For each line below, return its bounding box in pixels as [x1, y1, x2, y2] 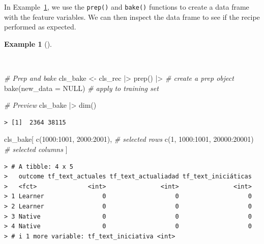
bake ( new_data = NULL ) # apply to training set [4, 82, 159, 93]
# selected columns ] [4, 144, 68, 154]
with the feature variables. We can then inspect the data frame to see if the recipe [4, 11, 260, 22]
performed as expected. [4, 21, 76, 32]
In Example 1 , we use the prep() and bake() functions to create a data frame [4, 2, 249, 12]
